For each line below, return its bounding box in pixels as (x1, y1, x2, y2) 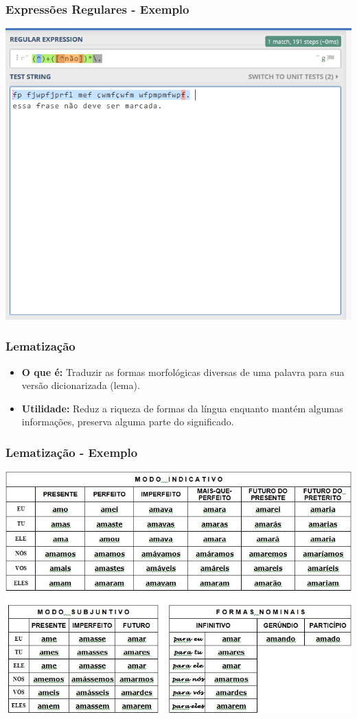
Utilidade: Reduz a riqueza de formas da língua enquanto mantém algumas (21, 401, 343, 415)
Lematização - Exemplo (5, 443, 138, 460)
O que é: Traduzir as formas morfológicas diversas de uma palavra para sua (21, 364, 345, 379)
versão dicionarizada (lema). (21, 378, 140, 392)
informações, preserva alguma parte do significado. (21, 414, 234, 429)
